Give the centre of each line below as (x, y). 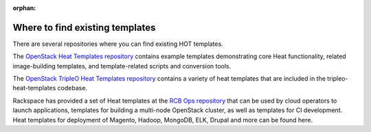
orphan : (24, 8)
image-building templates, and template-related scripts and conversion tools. (122, 66)
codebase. (72, 88)
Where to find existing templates (84, 27)
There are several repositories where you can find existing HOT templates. (118, 44)
